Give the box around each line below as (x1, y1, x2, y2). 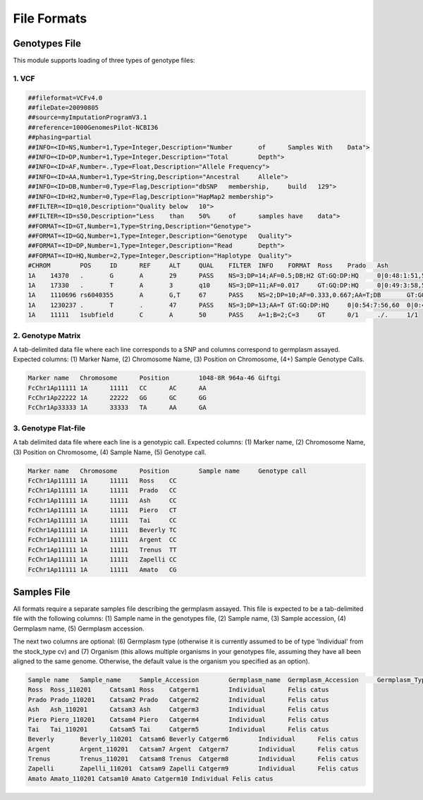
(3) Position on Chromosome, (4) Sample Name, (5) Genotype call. (13, 448, 207, 456)
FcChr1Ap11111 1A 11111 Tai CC (27, 516, 177, 524)
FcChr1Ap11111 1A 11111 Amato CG (27, 565, 177, 574)
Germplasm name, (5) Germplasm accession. (13, 624, 145, 633)
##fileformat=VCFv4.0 (27, 94, 103, 102)
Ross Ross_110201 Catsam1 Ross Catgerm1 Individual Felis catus (27, 686, 329, 694)
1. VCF (13, 73, 35, 83)
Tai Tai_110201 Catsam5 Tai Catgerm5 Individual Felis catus (27, 725, 329, 733)
